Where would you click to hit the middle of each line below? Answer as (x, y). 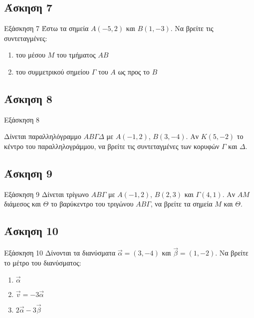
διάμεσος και (22, 204)
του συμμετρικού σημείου (53, 71)
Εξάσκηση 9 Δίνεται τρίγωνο (46, 194)
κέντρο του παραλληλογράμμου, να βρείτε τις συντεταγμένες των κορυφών (112, 146)
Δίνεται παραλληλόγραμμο (43, 136)
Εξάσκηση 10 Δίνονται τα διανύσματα (60, 253)
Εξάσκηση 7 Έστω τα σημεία (46, 28)
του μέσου (30, 55)
